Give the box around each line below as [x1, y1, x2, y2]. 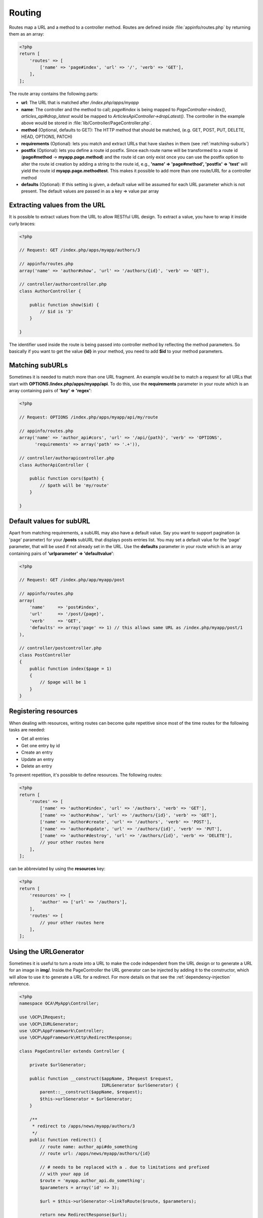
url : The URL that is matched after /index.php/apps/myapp [21, 100, 139, 106]
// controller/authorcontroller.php [19, 282, 107, 287]
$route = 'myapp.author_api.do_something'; [39, 1178, 146, 1183]
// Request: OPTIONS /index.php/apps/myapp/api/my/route [19, 414, 158, 420]
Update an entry [21, 756, 54, 762]
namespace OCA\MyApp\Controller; [19, 1001, 99, 1006]
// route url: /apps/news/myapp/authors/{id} [39, 1150, 150, 1156]
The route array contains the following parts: [9, 91, 98, 96]
